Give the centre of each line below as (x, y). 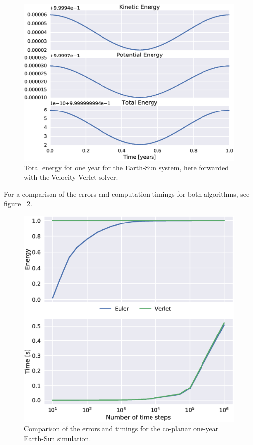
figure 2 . (18, 203)
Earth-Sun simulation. (57, 438)
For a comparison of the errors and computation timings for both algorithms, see (127, 194)
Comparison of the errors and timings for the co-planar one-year (121, 428)
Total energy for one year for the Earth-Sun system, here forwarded (126, 167)
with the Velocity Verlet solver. (71, 177)
